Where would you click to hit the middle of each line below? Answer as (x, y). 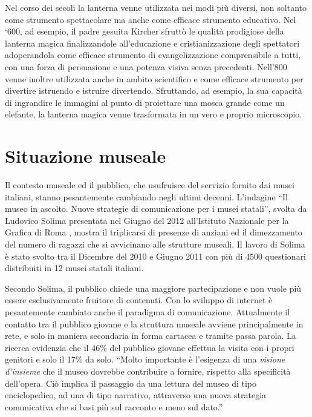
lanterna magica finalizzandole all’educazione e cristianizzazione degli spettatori (152, 43)
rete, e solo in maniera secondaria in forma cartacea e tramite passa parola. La (151, 336)
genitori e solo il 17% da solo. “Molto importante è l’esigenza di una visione (145, 359)
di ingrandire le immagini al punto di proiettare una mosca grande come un (145, 102)
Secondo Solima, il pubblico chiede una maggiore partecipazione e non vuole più (153, 288)
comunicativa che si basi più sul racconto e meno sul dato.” (114, 406)
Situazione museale (86, 156)
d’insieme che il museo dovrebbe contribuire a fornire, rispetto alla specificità (148, 371)
